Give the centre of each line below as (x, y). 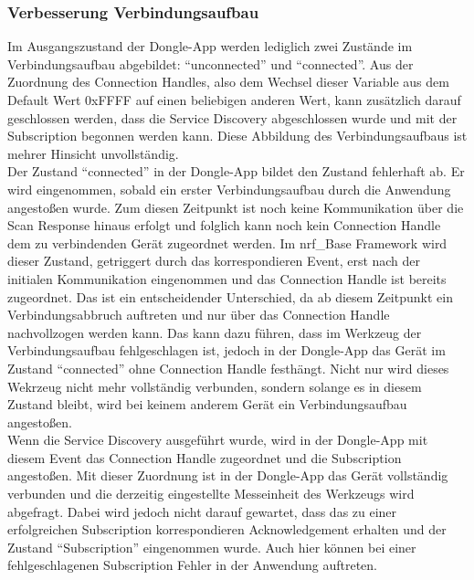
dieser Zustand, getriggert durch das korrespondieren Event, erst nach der (214, 261)
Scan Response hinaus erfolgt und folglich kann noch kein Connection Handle (224, 225)
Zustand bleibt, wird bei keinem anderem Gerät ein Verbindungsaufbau (207, 404)
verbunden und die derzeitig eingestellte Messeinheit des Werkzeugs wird (211, 494)
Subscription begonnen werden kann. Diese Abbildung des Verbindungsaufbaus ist (237, 136)
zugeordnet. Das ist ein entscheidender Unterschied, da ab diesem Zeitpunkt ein (230, 296)
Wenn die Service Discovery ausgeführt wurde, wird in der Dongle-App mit (218, 440)
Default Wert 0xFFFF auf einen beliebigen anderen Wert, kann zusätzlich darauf (234, 100)
